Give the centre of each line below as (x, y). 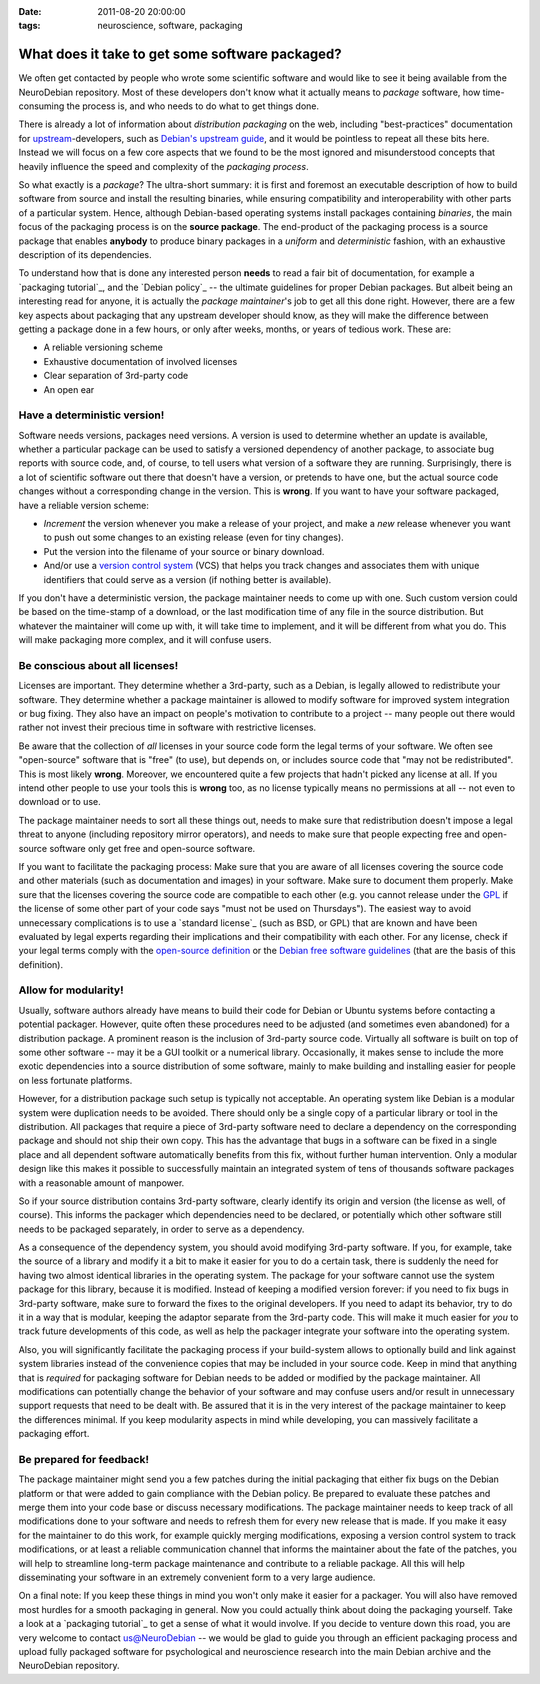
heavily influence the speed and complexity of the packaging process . (163, 166)
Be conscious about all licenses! (98, 665)
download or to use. (59, 802)
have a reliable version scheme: (84, 505)
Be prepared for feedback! (84, 1459)
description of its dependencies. (85, 254)
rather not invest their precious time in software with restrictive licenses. (167, 727)
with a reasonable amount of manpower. (101, 1182)
